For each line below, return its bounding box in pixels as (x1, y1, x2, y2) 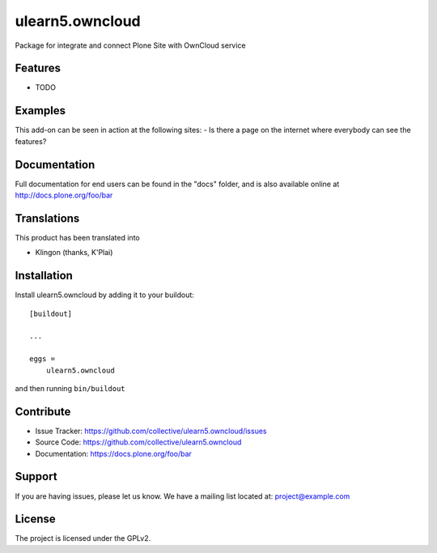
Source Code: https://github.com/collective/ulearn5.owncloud (35, 437, 242, 447)
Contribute (15, 405, 71, 419)
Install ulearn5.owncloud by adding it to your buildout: (15, 290, 194, 300)
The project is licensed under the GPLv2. (15, 534, 151, 543)
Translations (15, 211, 80, 225)
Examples (15, 104, 66, 117)
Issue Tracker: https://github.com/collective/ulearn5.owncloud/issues (35, 426, 267, 436)
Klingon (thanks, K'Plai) (35, 248, 113, 257)
